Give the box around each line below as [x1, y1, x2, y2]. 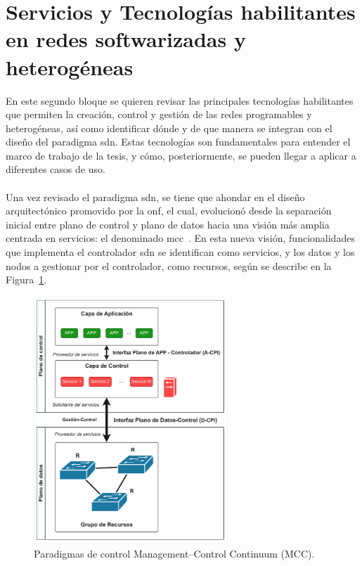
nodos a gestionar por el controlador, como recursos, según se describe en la [6, 258, 332, 273]
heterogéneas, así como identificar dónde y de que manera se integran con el [6, 120, 332, 135]
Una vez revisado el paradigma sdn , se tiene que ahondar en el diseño [6, 189, 305, 204]
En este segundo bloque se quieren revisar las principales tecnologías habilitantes [6, 93, 354, 108]
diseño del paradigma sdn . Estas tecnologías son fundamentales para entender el [6, 134, 351, 149]
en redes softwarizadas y [6, 25, 246, 53]
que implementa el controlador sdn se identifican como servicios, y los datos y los [6, 245, 355, 259]
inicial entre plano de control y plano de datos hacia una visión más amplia [6, 217, 330, 231]
